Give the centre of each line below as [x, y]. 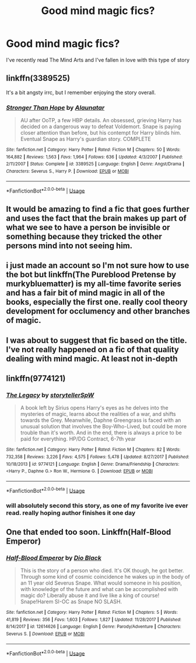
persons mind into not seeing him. [69, 245]
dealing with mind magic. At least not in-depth [92, 358]
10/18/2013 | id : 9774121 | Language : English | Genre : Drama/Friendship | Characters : [93, 464]
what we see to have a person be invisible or [88, 227]
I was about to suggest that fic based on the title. [97, 340]
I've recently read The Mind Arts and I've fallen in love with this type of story [98, 60]
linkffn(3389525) [38, 78]
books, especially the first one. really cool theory [97, 302]
